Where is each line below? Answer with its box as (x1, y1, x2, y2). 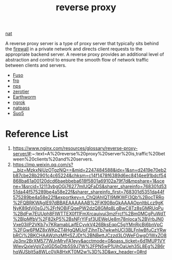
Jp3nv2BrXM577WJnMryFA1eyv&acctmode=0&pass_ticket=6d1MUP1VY (12, 238, 166, 244)
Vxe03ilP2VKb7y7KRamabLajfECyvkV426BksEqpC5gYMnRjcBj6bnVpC (12, 222, 163, 228)
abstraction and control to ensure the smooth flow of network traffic (5, 57, 149, 63)
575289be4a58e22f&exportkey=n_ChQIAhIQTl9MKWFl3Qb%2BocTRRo (12, 194, 165, 201)
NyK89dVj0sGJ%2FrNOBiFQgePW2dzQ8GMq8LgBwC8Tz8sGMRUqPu (12, 205, 164, 211)
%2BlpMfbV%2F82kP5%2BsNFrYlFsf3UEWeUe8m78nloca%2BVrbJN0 (12, 216, 164, 222)
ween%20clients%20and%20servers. (12, 156, 94, 163)
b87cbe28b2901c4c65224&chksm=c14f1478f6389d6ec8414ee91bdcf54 (12, 172, 166, 178)
